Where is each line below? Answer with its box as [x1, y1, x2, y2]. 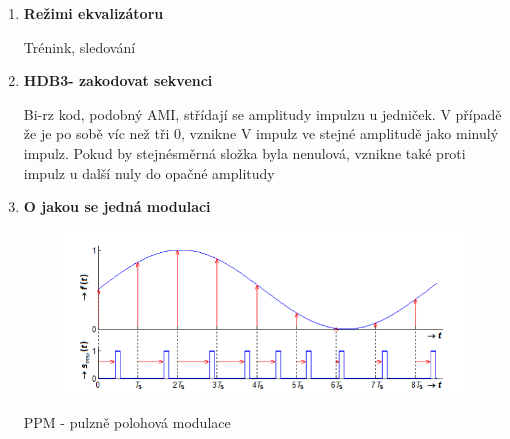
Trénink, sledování [23, 36, 136, 57]
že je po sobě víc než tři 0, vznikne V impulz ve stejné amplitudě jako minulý [23, 123, 499, 144]
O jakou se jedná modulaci [23, 196, 211, 217]
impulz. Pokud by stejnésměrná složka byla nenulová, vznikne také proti [23, 142, 466, 163]
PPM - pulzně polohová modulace [23, 412, 231, 433]
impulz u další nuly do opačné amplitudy [23, 162, 275, 183]
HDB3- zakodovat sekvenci [23, 70, 213, 91]
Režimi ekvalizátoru [23, 3, 164, 23]
